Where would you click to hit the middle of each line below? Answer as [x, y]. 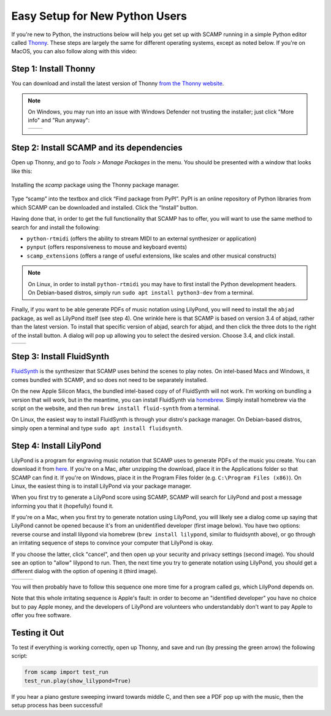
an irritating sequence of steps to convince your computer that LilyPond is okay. [112, 543]
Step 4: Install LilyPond [56, 445]
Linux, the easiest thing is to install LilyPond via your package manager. [101, 486]
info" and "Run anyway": [59, 120]
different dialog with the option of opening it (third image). [84, 571]
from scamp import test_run [66, 672]
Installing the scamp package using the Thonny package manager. [96, 185]
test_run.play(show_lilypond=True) [78, 681]
